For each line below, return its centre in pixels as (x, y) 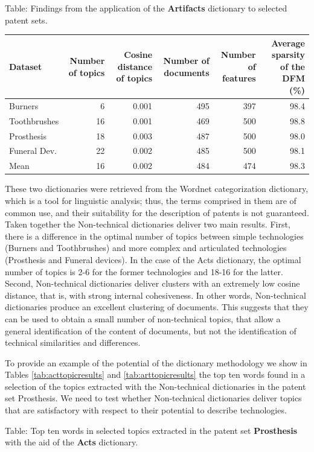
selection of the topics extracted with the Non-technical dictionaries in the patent (155, 386)
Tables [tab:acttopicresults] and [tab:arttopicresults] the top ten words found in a (155, 374)
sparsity (288, 55)
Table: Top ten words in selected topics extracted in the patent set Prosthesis (151, 430)
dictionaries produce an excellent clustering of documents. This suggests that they (157, 307)
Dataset (26, 66)
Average (288, 43)
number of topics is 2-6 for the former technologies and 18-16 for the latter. (144, 271)
